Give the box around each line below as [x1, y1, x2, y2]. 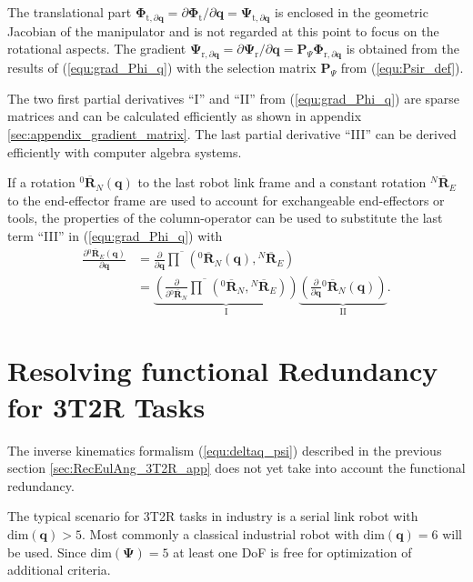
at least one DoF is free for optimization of [173, 542, 412, 561]
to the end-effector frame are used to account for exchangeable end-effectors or [7, 190, 445, 209]
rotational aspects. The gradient [7, 39, 186, 58]
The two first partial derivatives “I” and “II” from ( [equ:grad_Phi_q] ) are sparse [7, 88, 460, 107]
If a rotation [7, 173, 75, 192]
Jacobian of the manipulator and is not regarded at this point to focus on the [7, 21, 439, 40]
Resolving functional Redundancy [7, 352, 438, 389]
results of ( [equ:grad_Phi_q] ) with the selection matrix [7, 58, 317, 77]
